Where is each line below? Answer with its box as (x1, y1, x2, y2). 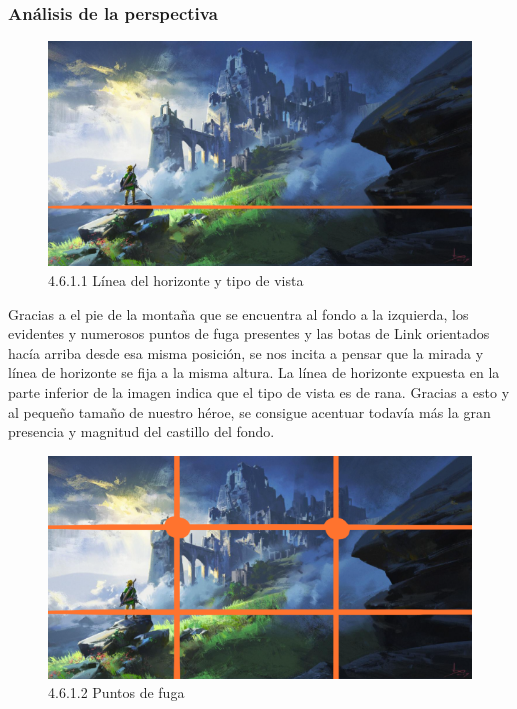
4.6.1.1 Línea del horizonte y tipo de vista (48, 269, 304, 290)
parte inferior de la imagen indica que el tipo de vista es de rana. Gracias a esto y (8, 381, 510, 402)
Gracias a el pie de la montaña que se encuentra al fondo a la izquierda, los (8, 303, 469, 324)
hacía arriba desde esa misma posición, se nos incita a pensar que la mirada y (8, 342, 484, 363)
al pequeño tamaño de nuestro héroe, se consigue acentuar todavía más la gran (8, 401, 491, 422)
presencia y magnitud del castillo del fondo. (8, 421, 275, 442)
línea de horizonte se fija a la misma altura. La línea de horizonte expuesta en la (8, 362, 500, 383)
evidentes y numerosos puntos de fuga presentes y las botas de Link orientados (8, 323, 490, 344)
